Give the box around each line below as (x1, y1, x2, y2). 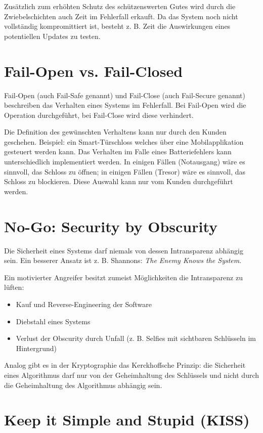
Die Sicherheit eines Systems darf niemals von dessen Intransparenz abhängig (4, 245, 243, 255)
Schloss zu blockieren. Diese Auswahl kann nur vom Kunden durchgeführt (4, 176, 233, 187)
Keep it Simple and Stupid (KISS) (4, 409, 250, 430)
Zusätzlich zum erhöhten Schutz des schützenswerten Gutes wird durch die (4, 1, 236, 11)
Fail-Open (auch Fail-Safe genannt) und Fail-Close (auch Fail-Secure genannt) (4, 90, 245, 100)
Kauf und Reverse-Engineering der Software (16, 298, 152, 309)
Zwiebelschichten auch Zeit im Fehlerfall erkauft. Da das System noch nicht (4, 11, 238, 21)
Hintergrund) (16, 342, 57, 353)
